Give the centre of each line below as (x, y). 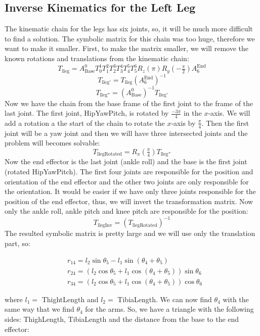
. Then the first (225, 123)
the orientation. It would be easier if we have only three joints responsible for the (130, 191)
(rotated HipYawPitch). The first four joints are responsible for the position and (129, 172)
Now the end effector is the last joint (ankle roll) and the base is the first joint (126, 161)
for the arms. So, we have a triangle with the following (169, 309)
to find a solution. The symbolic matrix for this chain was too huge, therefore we (130, 38)
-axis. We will (229, 113)
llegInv (105, 225)
